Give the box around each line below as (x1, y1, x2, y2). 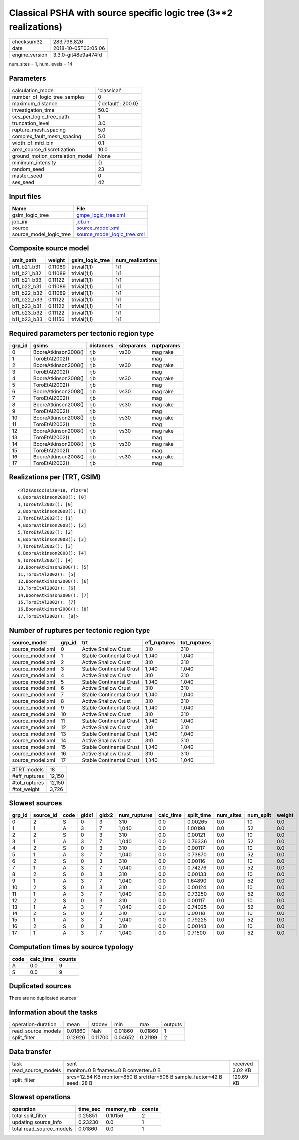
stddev (91, 1021, 108, 1028)
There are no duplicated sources (9, 995, 77, 1001)
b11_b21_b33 (12, 277, 42, 284)
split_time (187, 812, 211, 819)
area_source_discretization (12, 146, 75, 153)
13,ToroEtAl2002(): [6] (18, 585, 76, 591)
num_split (247, 812, 271, 819)
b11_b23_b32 (12, 309, 43, 316)
